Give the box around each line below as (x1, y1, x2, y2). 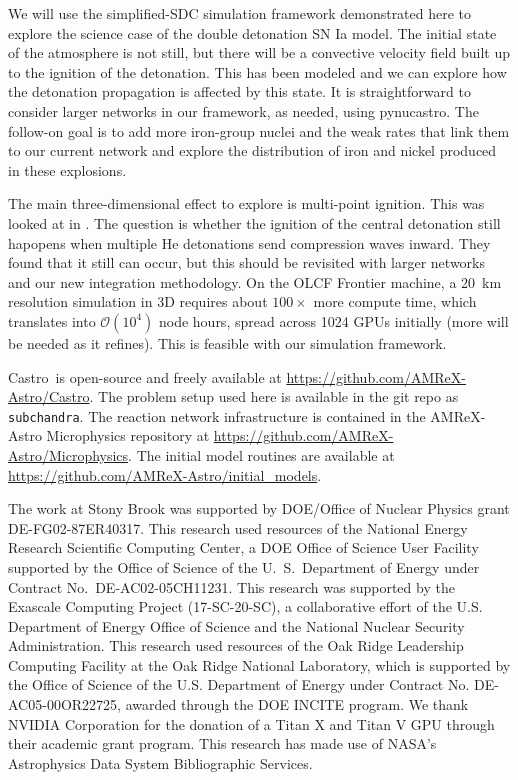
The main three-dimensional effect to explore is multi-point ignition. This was (8, 193, 485, 214)
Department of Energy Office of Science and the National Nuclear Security (8, 615, 465, 636)
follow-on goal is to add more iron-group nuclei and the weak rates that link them (8, 120, 510, 141)
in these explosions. (8, 159, 127, 180)
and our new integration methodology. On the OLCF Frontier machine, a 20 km (8, 271, 502, 292)
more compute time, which (313, 291, 477, 312)
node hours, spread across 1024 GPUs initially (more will (158, 310, 509, 331)
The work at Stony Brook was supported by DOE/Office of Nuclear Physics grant (8, 498, 510, 519)
